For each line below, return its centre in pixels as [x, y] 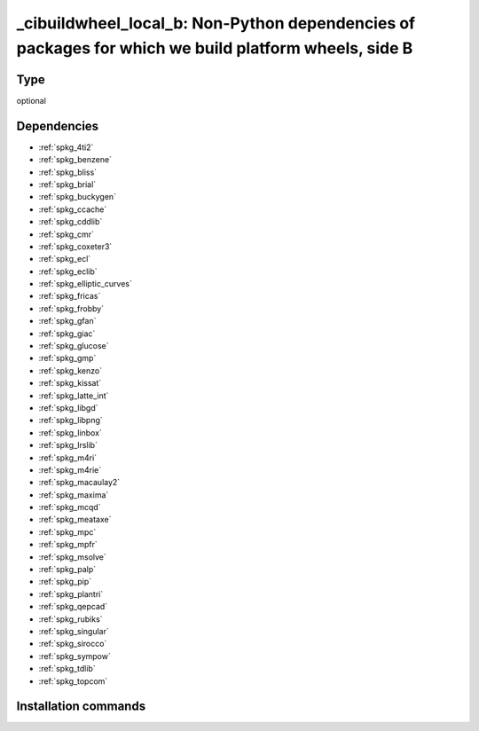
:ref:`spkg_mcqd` [70, 507]
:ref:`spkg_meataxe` [75, 520]
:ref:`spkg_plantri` [71, 593]
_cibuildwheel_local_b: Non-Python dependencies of [216, 23]
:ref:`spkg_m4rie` [70, 469]
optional [31, 100]
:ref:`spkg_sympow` [75, 656]
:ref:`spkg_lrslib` [68, 445]
